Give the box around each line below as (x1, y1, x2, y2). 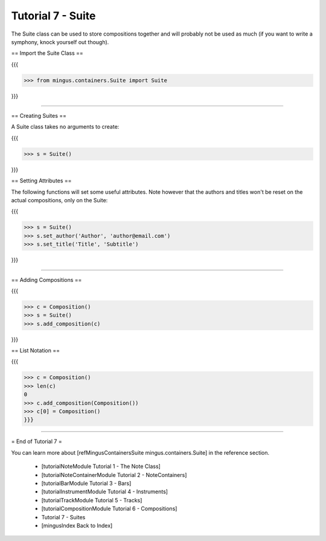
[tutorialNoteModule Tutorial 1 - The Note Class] (41, 463, 161, 470)
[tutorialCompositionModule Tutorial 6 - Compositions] (41, 505, 177, 513)
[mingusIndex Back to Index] (41, 522, 113, 529)
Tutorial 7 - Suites (41, 513, 86, 520)
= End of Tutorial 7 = (11, 438, 63, 445)
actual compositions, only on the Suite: (11, 197, 108, 203)
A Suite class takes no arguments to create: (11, 123, 120, 130)
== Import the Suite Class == (11, 50, 84, 57)
